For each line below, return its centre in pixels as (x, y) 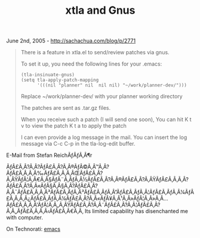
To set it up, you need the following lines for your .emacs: (91, 64)
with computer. (25, 218)
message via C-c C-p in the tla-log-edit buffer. (78, 144)
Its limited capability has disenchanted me (136, 211)
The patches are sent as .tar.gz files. (66, 108)
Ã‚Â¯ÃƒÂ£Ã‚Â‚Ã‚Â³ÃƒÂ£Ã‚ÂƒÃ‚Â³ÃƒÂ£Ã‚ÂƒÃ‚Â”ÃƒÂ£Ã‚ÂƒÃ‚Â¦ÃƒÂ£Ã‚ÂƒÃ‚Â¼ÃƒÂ (100, 192)
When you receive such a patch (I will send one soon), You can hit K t (106, 119)
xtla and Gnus (100, 10)
